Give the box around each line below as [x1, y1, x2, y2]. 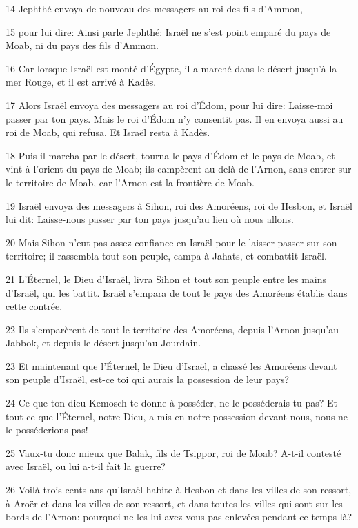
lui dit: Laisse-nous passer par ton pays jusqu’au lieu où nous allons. [6, 212, 294, 226]
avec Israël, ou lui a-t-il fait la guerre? [6, 459, 166, 473]
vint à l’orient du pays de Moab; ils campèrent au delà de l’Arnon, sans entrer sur [6, 162, 352, 176]
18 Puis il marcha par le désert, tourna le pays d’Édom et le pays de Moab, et [6, 148, 335, 162]
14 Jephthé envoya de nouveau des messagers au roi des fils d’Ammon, [6, 1, 303, 15]
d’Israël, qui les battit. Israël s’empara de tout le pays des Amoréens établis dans [6, 285, 348, 300]
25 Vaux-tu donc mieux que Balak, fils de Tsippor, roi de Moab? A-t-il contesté [6, 445, 341, 460]
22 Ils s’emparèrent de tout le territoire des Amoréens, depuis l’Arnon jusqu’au [6, 322, 339, 336]
